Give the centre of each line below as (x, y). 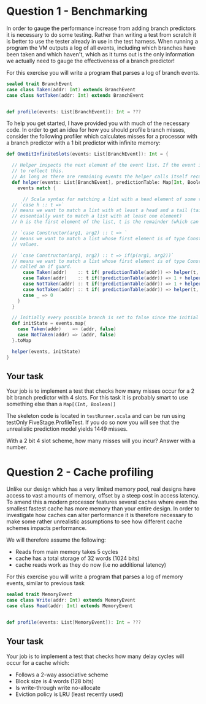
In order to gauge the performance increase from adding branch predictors (101, 28)
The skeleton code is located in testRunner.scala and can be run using (96, 416)
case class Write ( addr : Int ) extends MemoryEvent (71, 600)
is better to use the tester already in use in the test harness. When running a (102, 41)
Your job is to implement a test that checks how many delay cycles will (95, 656)
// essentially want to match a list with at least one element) (97, 216)
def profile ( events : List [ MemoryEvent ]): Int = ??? (74, 622)
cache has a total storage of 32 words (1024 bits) (77, 558)
